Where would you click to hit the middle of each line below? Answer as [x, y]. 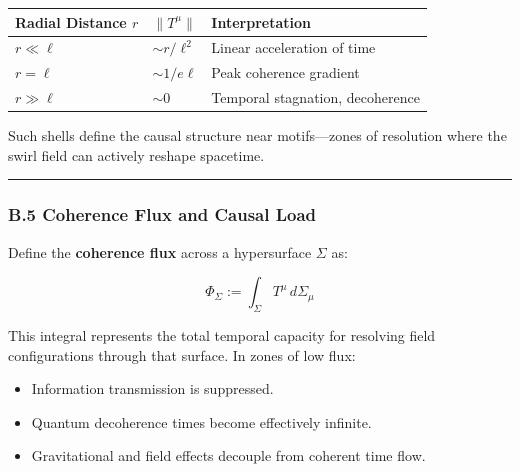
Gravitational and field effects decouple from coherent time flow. [228, 455]
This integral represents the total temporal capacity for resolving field [222, 334]
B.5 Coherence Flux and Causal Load [162, 214]
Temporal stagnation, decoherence [315, 97]
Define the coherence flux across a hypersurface [160, 251]
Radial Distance [71, 21]
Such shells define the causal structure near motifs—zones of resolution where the [257, 135]
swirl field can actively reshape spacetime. [136, 154]
